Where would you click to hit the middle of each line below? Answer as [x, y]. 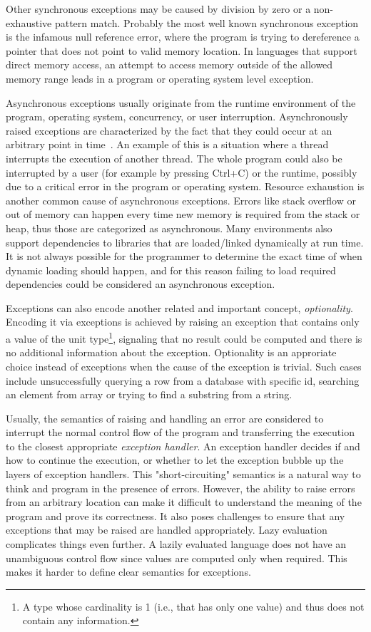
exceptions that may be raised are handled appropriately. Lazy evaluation [167, 530]
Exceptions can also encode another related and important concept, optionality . [179, 307]
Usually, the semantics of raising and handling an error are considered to [165, 418]
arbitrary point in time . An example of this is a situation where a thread [167, 144]
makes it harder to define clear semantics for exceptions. [128, 572]
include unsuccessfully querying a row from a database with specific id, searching [183, 380]
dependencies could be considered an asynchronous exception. [141, 284]
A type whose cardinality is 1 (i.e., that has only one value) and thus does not [193, 606]
